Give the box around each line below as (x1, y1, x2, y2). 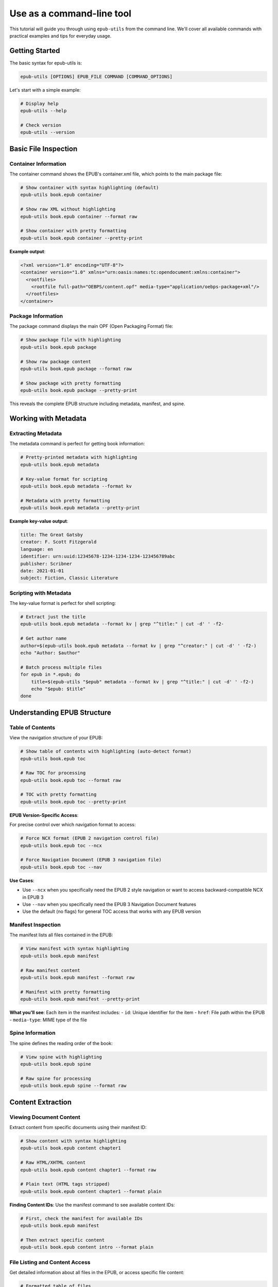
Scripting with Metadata (9, 589, 72, 597)
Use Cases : (9, 877, 34, 883)
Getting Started (9, 46, 60, 55)
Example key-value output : (9, 518, 68, 525)
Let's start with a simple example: (9, 86, 81, 93)
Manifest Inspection (9, 921, 61, 929)
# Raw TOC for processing (20, 770, 86, 776)
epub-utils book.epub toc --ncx (20, 842, 102, 848)
